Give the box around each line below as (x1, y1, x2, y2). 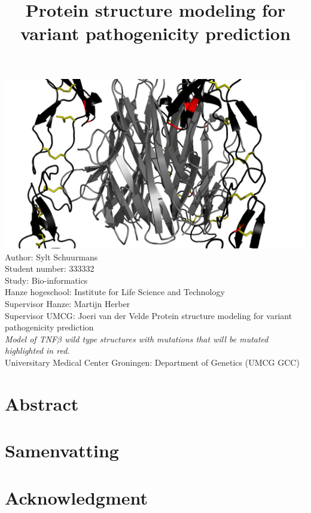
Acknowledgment (5, 485, 148, 509)
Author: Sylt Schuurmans (5, 250, 98, 263)
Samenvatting (5, 438, 119, 463)
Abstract (5, 391, 79, 415)
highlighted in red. (5, 344, 70, 357)
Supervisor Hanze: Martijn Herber (5, 298, 130, 310)
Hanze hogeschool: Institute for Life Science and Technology (5, 286, 225, 298)
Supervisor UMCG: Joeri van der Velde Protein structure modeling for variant (5, 309, 292, 321)
